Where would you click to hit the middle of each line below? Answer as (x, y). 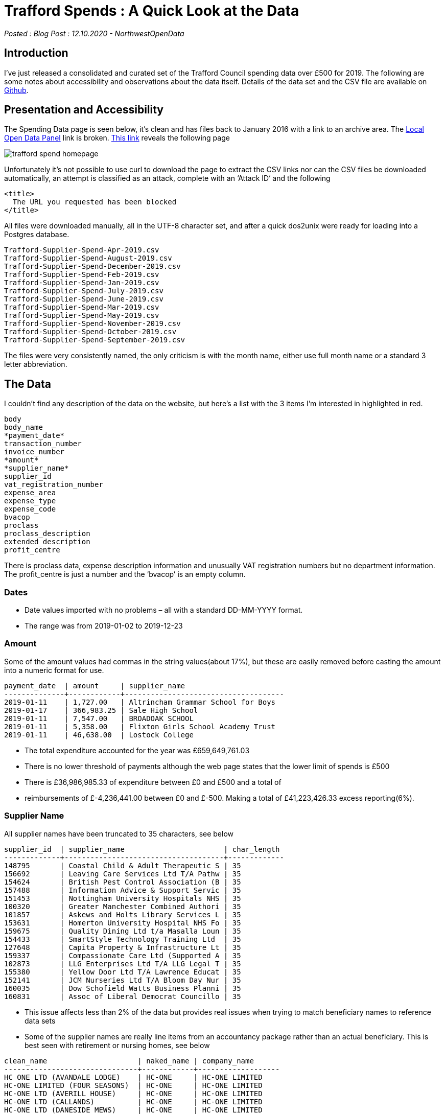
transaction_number (43, 444)
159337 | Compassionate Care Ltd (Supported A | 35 (123, 955)
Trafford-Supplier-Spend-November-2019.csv (92, 324)
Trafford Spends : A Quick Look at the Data (152, 11)
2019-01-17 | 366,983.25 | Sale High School (101, 710)
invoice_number (34, 452)
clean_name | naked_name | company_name (129, 1061)
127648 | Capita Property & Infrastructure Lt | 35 (123, 947)
